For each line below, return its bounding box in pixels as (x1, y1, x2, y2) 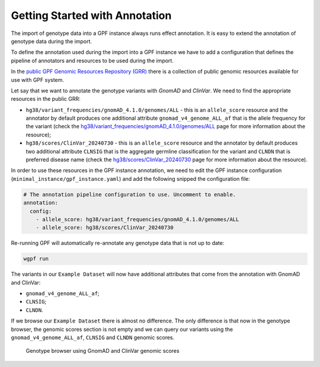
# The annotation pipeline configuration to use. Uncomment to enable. (23, 191, 236, 198)
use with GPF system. (11, 76, 65, 83)
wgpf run (23, 256, 49, 262)
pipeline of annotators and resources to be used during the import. (11, 57, 174, 64)
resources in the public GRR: (11, 95, 81, 103)
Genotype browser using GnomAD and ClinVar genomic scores (25, 347, 180, 355)
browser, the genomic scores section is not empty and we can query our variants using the (11, 325, 233, 333)
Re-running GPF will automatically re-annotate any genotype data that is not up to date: (11, 240, 225, 247)
